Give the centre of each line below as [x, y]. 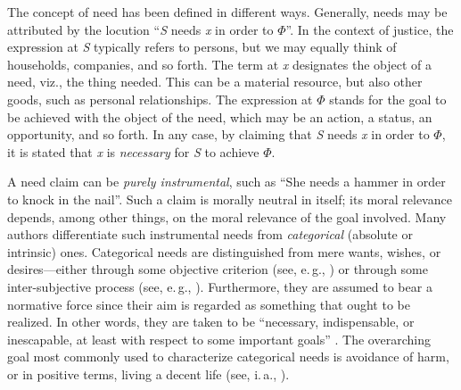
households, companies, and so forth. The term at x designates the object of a [220, 64]
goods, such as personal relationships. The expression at [160, 99]
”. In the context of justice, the [370, 29]
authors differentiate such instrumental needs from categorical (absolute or [210, 234]
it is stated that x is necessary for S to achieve [133, 151]
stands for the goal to [388, 99]
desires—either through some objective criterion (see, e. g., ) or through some [218, 269]
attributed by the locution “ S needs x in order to [140, 29]
